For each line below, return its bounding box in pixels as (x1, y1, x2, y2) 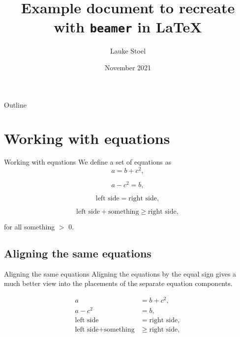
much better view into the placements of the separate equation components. (4, 278, 233, 288)
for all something (4, 222, 55, 232)
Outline (4, 99, 27, 110)
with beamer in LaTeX (54, 17, 202, 37)
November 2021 (104, 62, 151, 73)
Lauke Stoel (110, 46, 146, 56)
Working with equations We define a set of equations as (4, 157, 172, 167)
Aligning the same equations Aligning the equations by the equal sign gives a (4, 268, 237, 279)
